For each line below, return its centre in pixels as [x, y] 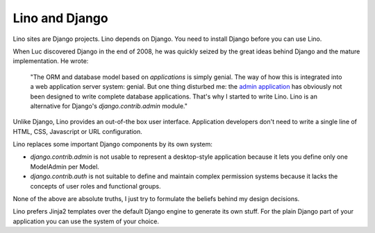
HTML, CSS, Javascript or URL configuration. [77, 131]
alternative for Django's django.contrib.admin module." [109, 106]
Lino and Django [60, 18]
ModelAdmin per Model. [65, 166]
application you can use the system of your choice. [86, 221]
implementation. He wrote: [51, 61]
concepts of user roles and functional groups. [95, 186]
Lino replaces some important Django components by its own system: [113, 144]
